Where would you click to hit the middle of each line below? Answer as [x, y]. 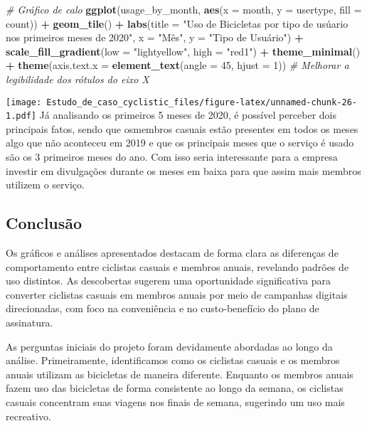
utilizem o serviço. [45, 185]
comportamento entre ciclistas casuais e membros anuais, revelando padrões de [177, 266]
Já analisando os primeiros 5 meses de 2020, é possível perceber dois [188, 115]
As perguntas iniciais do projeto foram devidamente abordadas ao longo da [169, 346]
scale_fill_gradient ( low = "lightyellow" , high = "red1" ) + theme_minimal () [183, 51]
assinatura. [30, 323]
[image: [24, 102]
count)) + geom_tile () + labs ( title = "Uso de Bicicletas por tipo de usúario [177, 23]
